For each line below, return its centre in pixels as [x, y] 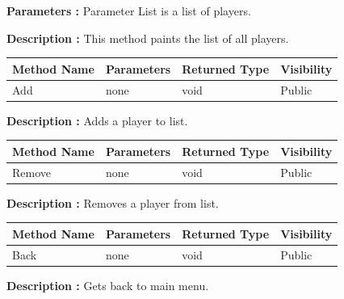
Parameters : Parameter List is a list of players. [129, 11]
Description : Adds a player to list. [97, 120]
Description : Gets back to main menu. [108, 285]
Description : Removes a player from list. [113, 202]
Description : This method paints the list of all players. [148, 38]
